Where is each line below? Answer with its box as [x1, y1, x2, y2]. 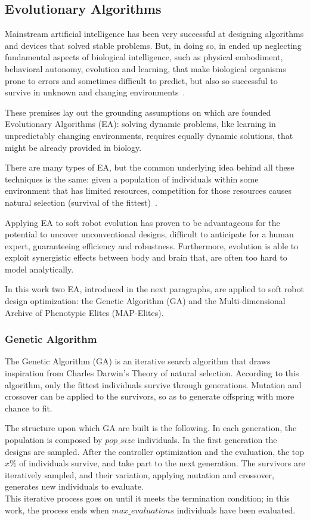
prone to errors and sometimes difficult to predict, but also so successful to [5, 74, 278, 86]
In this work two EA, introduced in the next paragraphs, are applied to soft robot [5, 283, 304, 295]
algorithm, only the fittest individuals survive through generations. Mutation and [5, 378, 302, 391]
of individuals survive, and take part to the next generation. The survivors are [19, 457, 305, 469]
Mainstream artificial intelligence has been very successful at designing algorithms [5, 27, 304, 40]
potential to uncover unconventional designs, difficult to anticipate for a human [5, 228, 294, 240]
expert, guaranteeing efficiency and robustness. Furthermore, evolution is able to [5, 239, 299, 252]
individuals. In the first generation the [137, 434, 277, 446]
